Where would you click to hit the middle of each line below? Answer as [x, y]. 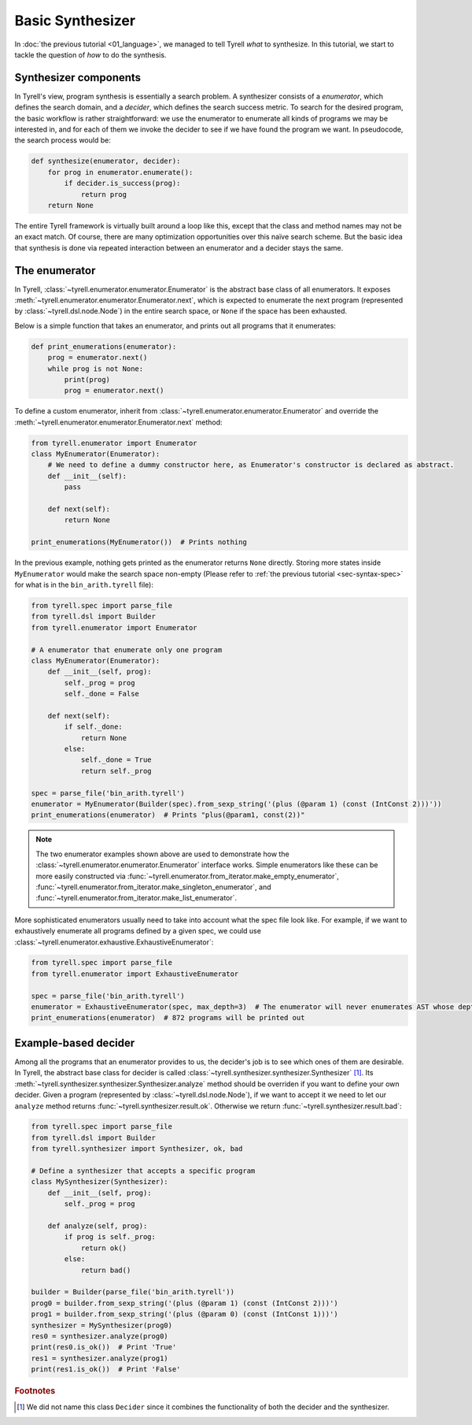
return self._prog [116, 771]
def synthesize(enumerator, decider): [106, 161]
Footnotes [35, 1391]
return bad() [106, 1270]
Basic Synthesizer [75, 20]
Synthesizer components [78, 78]
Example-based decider [75, 1043]
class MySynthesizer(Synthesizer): [100, 1182]
